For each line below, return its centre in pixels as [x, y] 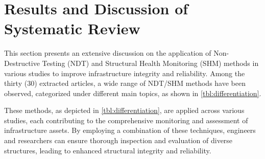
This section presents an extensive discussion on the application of [108, 53]
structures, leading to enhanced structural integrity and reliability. [108, 150]
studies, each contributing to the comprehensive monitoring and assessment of [126, 120]
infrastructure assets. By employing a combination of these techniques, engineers [130, 130]
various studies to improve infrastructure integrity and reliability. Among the [125, 73]
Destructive [22, 63]
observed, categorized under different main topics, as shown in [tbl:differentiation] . [133, 93]
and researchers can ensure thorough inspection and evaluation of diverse [118, 140]
